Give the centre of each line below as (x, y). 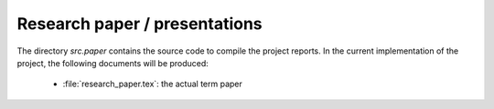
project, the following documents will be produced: (113, 63)
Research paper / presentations (140, 24)
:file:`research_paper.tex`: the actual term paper (152, 84)
